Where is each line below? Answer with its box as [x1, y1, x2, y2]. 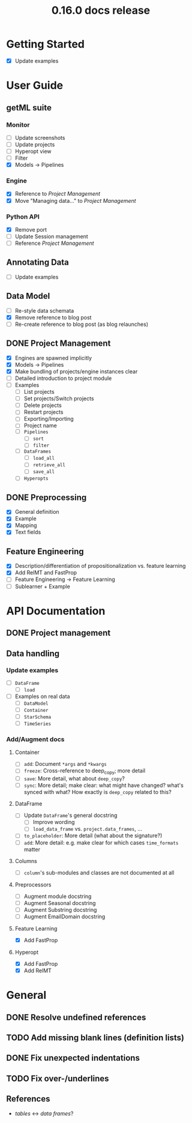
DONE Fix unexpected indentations [6, 1053, 140, 1063]
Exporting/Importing [23, 415, 74, 423]
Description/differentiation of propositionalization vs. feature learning [14, 562, 186, 570]
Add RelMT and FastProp [14, 569, 77, 576]
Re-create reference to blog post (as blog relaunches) [14, 321, 149, 328]
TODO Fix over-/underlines [6, 1073, 109, 1083]
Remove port [14, 226, 47, 233]
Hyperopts [23, 475, 49, 482]
